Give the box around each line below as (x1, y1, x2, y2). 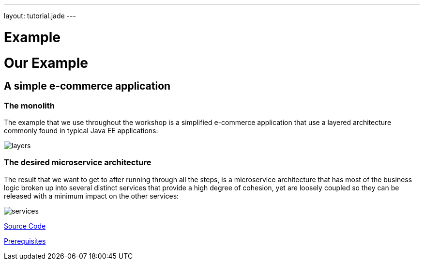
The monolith (4, 100, 55, 110)
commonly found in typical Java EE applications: (4, 126, 158, 135)
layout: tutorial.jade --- (4, 12, 76, 20)
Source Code (4, 221, 46, 230)
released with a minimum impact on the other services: (4, 191, 179, 200)
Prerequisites (4, 236, 46, 245)
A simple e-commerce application (4, 80, 171, 93)
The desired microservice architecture (4, 157, 151, 168)
